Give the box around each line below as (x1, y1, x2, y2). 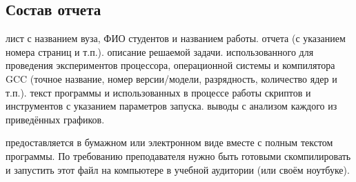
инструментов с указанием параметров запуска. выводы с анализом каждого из (6, 99, 337, 113)
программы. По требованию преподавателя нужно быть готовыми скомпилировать (6, 148, 351, 163)
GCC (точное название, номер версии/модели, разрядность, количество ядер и (6, 71, 337, 85)
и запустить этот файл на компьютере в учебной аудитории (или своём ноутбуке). (6, 162, 350, 176)
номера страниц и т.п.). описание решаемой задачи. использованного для (6, 44, 314, 59)
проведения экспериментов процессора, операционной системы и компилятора (6, 58, 335, 72)
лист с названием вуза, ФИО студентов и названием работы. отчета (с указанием (6, 31, 346, 45)
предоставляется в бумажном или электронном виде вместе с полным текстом (6, 135, 333, 150)
